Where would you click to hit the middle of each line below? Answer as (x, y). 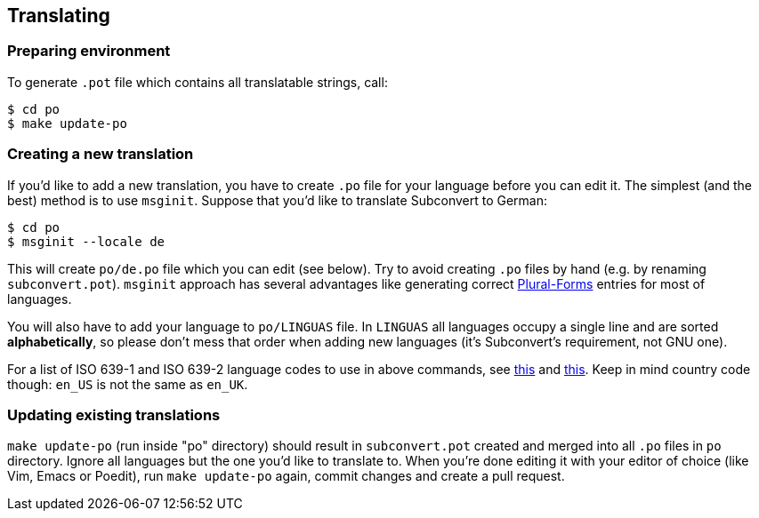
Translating (59, 16)
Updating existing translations (114, 414)
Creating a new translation (101, 154)
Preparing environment (89, 51)
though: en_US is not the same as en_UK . (128, 384)
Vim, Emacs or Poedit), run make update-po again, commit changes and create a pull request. (286, 476)
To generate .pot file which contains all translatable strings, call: (198, 82)
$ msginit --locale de (86, 241)
